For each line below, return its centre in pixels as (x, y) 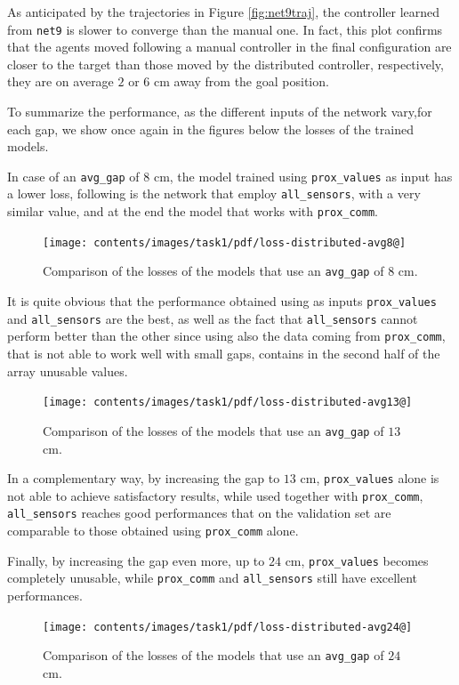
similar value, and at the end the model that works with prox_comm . (193, 211)
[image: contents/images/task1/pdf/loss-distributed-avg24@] (228, 627)
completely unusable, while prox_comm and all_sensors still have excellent (213, 578)
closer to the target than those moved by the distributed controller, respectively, (225, 64)
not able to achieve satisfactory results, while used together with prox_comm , (215, 495)
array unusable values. (68, 371)
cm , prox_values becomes (357, 560)
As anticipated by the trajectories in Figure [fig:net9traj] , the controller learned (224, 12)
